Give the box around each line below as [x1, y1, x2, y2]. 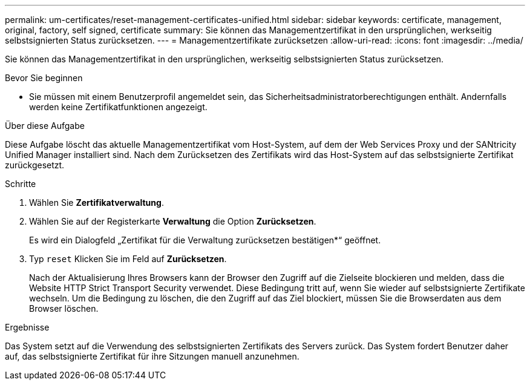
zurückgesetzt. [5, 160, 65, 170]
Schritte [5, 179, 36, 189]
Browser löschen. [29, 303, 99, 314]
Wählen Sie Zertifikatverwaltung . [29, 197, 164, 208]
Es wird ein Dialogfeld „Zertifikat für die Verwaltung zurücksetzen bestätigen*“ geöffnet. [29, 235, 381, 245]
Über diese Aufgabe [5, 120, 85, 131]
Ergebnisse [5, 322, 50, 332]
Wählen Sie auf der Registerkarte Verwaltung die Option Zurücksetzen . [29, 216, 316, 226]
